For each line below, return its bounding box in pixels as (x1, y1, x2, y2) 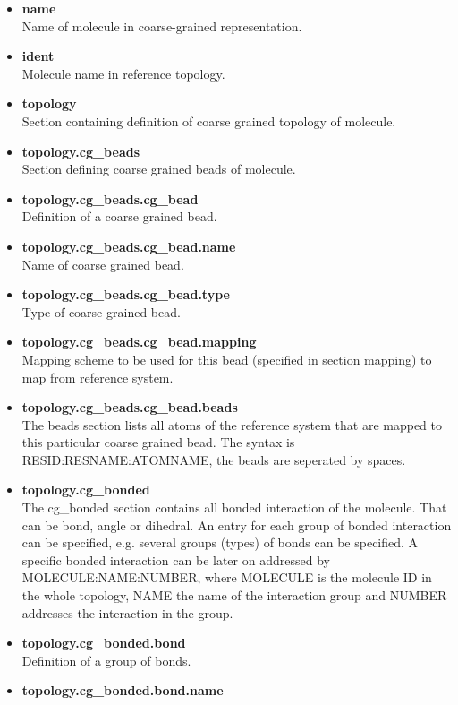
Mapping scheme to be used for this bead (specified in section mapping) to (21, 349, 432, 368)
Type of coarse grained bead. (21, 302, 181, 321)
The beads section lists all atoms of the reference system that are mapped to (21, 415, 442, 434)
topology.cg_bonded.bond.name (21, 681, 224, 700)
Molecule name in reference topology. (21, 64, 225, 82)
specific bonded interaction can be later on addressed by (21, 550, 330, 569)
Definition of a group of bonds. (21, 650, 191, 669)
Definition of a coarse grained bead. (21, 207, 217, 226)
